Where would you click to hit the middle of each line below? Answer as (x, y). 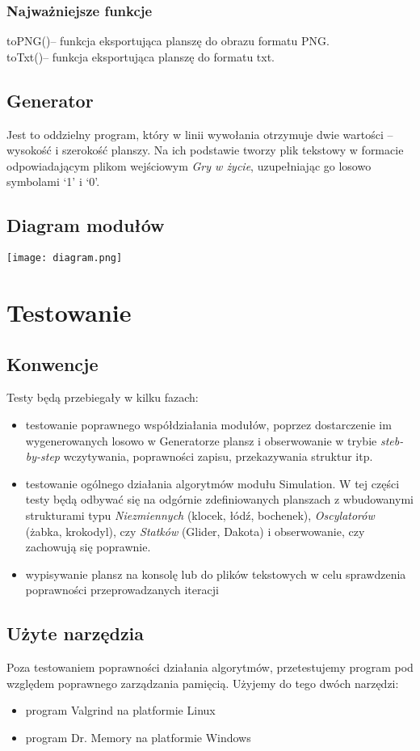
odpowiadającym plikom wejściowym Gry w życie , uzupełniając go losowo (189, 165)
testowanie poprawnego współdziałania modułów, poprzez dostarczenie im (208, 425)
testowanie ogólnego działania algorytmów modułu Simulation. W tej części (212, 483)
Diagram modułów (86, 225)
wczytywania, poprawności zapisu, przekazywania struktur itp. (218, 456)
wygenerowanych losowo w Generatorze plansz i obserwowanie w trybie (201, 440)
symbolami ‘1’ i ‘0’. (53, 181)
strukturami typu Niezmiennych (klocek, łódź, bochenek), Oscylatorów (200, 515)
